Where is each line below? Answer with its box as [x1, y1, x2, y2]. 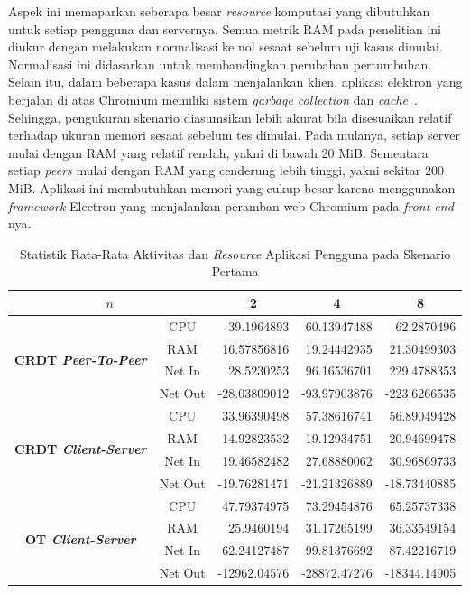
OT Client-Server [25, 529, 136, 548]
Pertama [211, 262, 259, 281]
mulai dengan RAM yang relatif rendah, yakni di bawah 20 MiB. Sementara [8, 143, 429, 162]
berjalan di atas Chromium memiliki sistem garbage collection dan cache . [8, 89, 418, 108]
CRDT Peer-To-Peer [14, 350, 147, 369]
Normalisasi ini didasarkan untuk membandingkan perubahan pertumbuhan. [8, 54, 432, 73]
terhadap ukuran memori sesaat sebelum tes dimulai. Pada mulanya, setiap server [8, 125, 460, 144]
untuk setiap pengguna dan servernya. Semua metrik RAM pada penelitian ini [8, 19, 442, 38]
